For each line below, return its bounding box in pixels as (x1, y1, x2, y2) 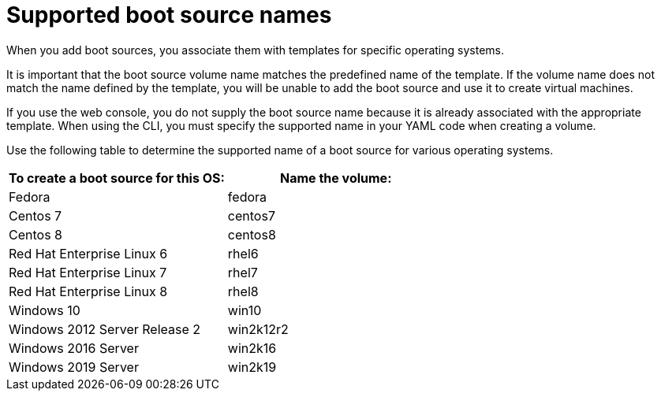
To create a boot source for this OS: (9, 169, 225, 186)
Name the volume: (280, 169, 392, 186)
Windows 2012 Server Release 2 (9, 321, 201, 337)
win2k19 (227, 358, 277, 375)
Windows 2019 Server (9, 358, 139, 375)
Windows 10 (9, 302, 80, 318)
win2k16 (227, 339, 277, 356)
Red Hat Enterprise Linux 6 (9, 245, 168, 262)
